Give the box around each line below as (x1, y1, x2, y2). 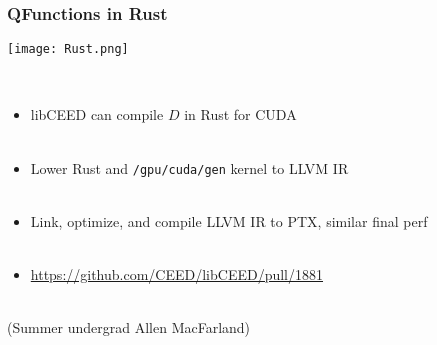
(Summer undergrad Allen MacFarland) (7, 317, 251, 338)
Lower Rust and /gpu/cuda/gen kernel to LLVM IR (30, 157, 349, 178)
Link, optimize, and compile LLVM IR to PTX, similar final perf (30, 210, 428, 231)
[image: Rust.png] (7, 42, 129, 57)
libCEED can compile (30, 104, 164, 125)
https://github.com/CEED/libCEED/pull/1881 (30, 264, 324, 285)
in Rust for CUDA (184, 104, 297, 125)
